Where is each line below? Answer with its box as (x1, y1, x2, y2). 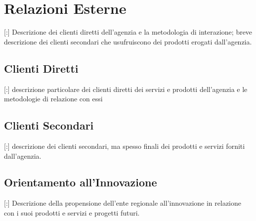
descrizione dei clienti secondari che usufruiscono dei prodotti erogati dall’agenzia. (4, 36, 252, 46)
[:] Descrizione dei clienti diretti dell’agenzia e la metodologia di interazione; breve (4, 27, 253, 37)
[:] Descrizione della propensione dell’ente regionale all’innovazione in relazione (4, 198, 242, 208)
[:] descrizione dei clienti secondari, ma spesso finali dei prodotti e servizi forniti (4, 140, 245, 151)
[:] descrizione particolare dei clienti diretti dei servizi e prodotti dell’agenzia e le (4, 84, 248, 94)
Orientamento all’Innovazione (4, 175, 157, 190)
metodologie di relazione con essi (4, 93, 103, 104)
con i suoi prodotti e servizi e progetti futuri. (4, 207, 140, 218)
